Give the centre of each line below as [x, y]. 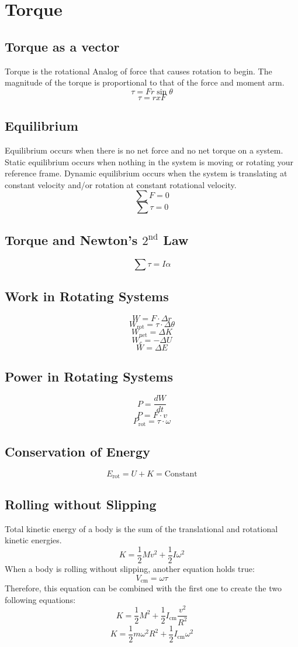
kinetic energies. [33, 540]
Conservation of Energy [77, 452]
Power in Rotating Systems [89, 376]
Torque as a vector [62, 46]
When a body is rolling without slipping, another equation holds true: [130, 568]
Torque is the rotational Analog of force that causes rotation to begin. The [138, 71]
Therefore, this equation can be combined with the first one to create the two [143, 588]
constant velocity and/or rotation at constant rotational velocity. [121, 184]
